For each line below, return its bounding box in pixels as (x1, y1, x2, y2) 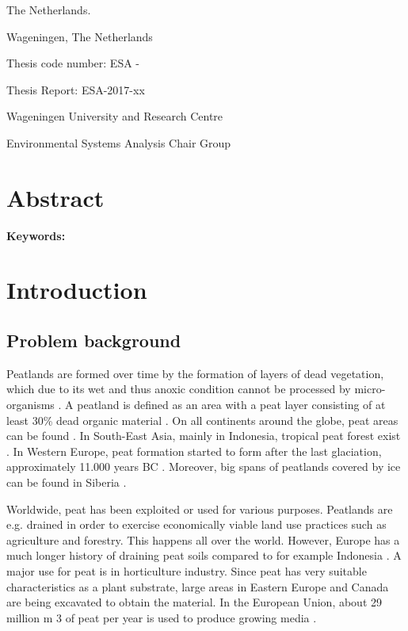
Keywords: (6, 227, 66, 243)
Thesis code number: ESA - (6, 55, 139, 71)
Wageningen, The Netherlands (6, 28, 153, 44)
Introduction (6, 273, 147, 306)
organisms (6, 396, 55, 413)
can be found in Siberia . (6, 474, 127, 491)
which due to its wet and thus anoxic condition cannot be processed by (6, 381, 351, 397)
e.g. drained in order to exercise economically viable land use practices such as (6, 516, 387, 533)
